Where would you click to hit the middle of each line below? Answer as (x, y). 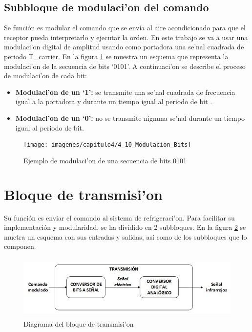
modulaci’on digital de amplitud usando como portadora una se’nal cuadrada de (124, 47)
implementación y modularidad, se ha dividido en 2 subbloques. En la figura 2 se (125, 227)
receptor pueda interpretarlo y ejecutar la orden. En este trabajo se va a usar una (126, 37)
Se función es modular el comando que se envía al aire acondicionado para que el (125, 28)
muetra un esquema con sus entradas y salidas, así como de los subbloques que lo (126, 236)
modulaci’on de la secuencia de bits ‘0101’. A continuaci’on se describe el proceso (125, 66)
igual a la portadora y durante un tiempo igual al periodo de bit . (114, 101)
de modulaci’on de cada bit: (45, 76)
